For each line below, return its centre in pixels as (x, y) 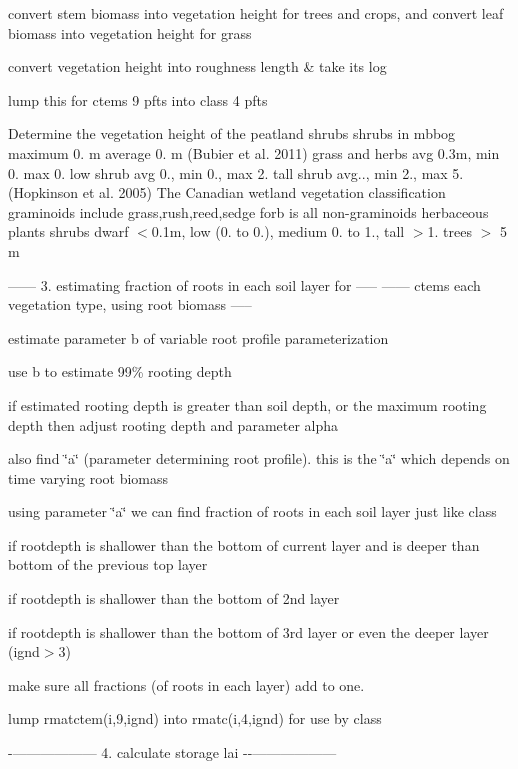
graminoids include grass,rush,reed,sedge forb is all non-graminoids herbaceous (248, 211)
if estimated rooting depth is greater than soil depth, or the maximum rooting (247, 404)
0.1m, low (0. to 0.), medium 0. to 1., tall (278, 231)
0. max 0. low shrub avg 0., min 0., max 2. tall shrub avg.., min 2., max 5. (236, 172)
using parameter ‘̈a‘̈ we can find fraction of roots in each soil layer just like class (252, 511)
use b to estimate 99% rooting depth (120, 371)
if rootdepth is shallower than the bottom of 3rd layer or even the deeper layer (248, 631)
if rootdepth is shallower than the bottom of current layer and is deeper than (244, 544)
